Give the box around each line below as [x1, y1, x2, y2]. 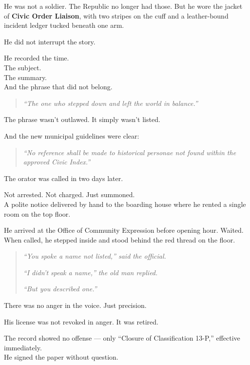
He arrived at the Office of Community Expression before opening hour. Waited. [4, 225, 244, 235]
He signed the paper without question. [4, 352, 118, 362]
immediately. [4, 342, 42, 352]
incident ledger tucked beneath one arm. [4, 20, 124, 30]
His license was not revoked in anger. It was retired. [4, 316, 158, 326]
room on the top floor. [4, 208, 71, 219]
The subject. [4, 62, 41, 72]
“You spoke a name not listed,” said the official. [23, 251, 166, 261]
